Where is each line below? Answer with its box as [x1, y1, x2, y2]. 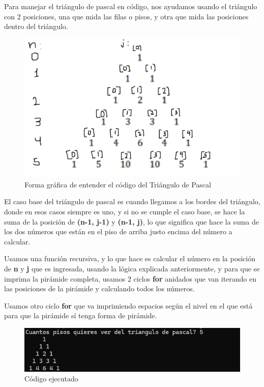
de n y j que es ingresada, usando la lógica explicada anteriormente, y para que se [4, 263, 260, 273]
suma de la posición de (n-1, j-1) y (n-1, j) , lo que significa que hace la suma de [4, 216, 259, 227]
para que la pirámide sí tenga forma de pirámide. [4, 310, 157, 321]
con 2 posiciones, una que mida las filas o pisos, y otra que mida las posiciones [4, 11, 249, 21]
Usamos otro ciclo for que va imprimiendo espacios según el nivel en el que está [4, 300, 253, 311]
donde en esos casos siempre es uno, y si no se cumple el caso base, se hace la [4, 206, 245, 217]
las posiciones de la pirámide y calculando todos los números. [4, 283, 195, 294]
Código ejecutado [24, 373, 78, 384]
